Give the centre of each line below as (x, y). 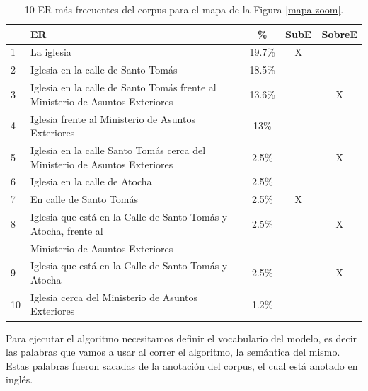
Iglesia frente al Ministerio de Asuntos (113, 118)
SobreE (339, 34)
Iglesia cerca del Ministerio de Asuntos (114, 297)
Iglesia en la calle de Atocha (91, 181)
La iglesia (51, 52)
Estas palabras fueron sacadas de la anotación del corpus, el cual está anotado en (182, 365)
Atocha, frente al (67, 230)
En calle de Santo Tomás (84, 199)
